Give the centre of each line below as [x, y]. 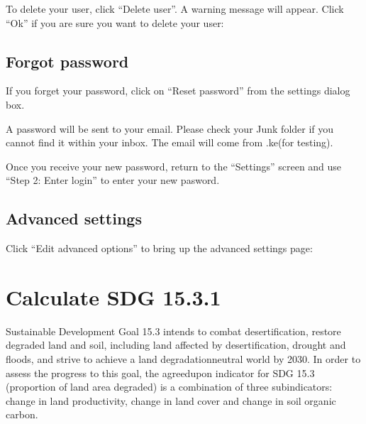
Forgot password [67, 61]
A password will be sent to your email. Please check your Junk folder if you [170, 128]
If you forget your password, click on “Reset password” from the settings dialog [178, 91]
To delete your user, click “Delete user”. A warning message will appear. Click [175, 9]
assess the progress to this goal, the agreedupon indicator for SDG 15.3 [160, 373]
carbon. [22, 414]
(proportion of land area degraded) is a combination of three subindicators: [169, 387]
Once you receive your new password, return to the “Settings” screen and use [174, 166]
